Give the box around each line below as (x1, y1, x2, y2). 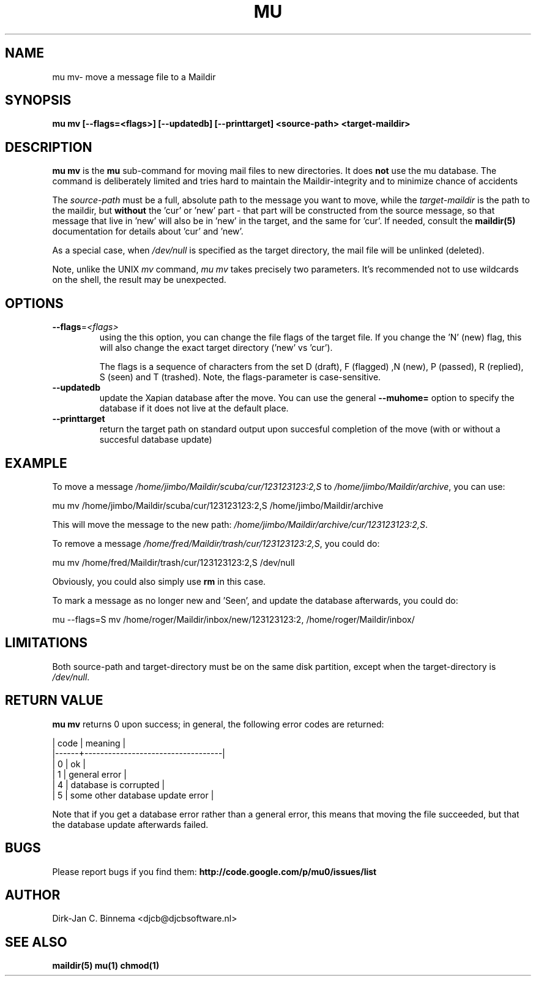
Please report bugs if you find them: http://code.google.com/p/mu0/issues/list (52, 866, 377, 877)
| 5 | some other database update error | (52, 789, 214, 800)
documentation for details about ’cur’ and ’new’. (52, 226, 244, 237)
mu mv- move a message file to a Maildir (52, 71, 216, 82)
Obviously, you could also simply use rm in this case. (52, 576, 266, 587)
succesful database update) (99, 434, 212, 445)
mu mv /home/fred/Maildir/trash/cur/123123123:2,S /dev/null (52, 557, 295, 568)
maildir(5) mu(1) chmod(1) (52, 960, 160, 971)
